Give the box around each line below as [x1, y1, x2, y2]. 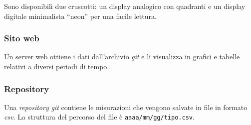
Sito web [4, 32, 39, 44]
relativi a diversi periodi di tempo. [4, 61, 109, 71]
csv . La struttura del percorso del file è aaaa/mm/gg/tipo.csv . [4, 112, 195, 122]
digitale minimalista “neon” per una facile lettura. [4, 10, 157, 21]
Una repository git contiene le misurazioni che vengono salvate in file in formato [4, 102, 248, 112]
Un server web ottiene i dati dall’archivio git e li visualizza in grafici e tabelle [4, 51, 240, 62]
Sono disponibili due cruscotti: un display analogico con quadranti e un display [4, 1, 246, 11]
